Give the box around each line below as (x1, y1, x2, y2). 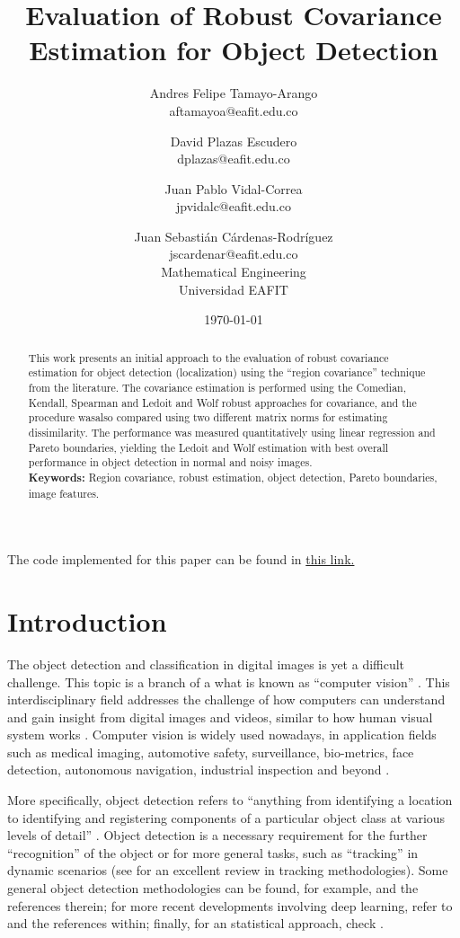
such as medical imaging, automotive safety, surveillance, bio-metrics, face (7, 742, 414, 761)
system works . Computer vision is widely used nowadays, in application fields (7, 725, 437, 744)
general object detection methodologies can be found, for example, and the (7, 879, 419, 898)
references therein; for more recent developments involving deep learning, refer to (7, 896, 453, 915)
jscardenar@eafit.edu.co (169, 244, 298, 263)
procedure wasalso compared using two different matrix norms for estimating (28, 410, 388, 425)
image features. (28, 485, 100, 500)
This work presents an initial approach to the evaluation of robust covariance (28, 350, 389, 365)
